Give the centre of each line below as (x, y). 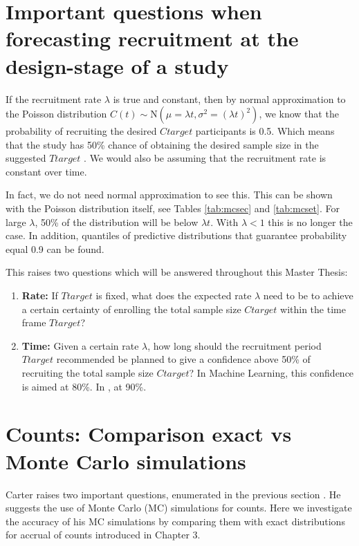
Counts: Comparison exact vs (149, 434)
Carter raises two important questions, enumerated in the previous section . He (173, 494)
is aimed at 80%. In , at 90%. (84, 386)
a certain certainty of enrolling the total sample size (131, 309)
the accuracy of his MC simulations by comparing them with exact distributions (175, 521)
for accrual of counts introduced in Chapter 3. (103, 535)
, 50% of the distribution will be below (117, 222)
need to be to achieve (308, 295)
